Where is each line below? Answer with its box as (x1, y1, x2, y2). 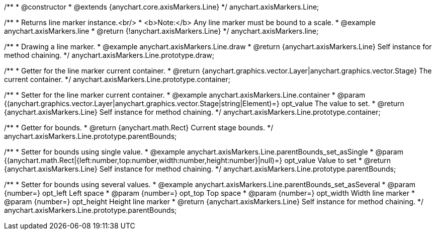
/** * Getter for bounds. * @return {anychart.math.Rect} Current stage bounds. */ (4, 123, 274, 132)
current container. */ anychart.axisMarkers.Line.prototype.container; (4, 75, 230, 84)
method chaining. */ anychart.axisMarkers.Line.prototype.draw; (4, 51, 214, 59)
